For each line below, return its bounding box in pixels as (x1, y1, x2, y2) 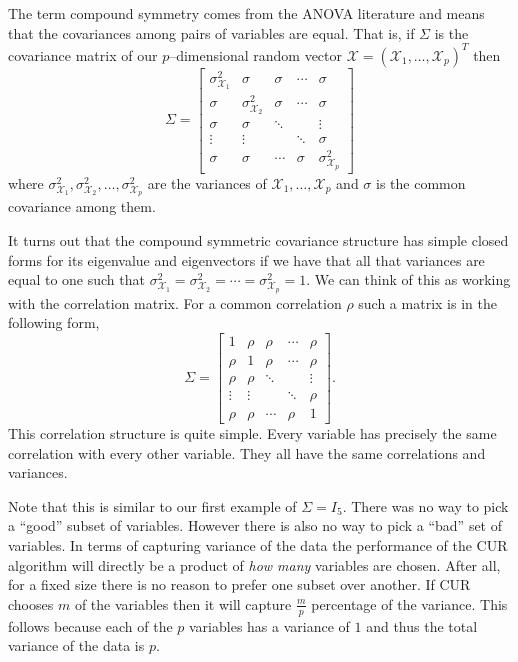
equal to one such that (8, 269, 145, 290)
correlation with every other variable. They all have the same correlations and (8, 442, 486, 463)
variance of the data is (8, 635, 145, 656)
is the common (376, 172, 466, 193)
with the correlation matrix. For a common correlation (8, 292, 342, 313)
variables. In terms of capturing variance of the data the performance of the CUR (8, 535, 508, 555)
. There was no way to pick (342, 495, 509, 516)
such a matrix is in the (358, 292, 497, 313)
